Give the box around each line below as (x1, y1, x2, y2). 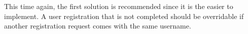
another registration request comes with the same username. (4, 20, 191, 31)
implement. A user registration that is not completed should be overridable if (4, 10, 244, 21)
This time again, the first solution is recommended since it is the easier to (4, 1, 233, 11)
